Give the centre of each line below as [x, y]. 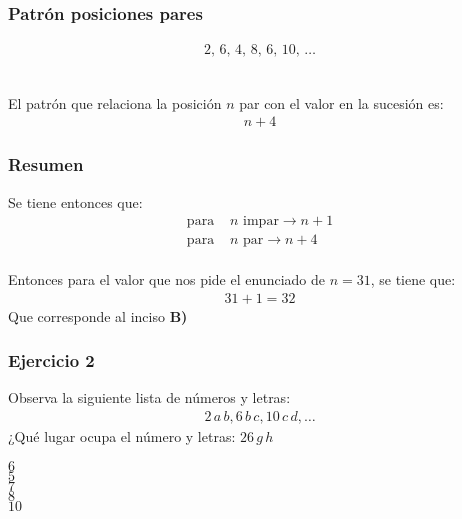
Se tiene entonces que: [75, 201]
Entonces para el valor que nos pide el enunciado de [166, 278]
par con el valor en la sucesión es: [341, 102]
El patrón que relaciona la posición [115, 102]
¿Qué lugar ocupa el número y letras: [122, 436]
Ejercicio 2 [51, 360]
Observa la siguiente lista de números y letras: [149, 397]
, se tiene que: [413, 278]
